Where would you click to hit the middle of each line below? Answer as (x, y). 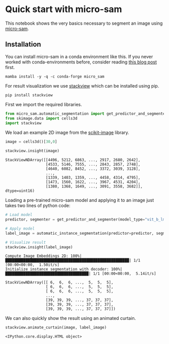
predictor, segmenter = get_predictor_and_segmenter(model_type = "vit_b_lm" (86, 220)
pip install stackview (29, 95)
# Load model (19, 215)
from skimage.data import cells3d (41, 118)
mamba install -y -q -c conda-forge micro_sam (55, 77)
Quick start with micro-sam (64, 9)
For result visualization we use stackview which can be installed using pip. (82, 86)
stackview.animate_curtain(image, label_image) (56, 328)
